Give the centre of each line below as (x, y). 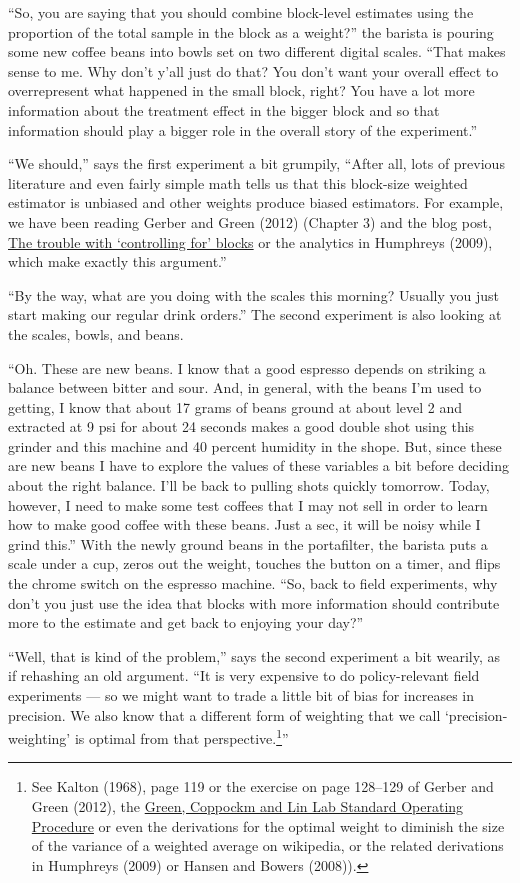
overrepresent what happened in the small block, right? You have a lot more (241, 90)
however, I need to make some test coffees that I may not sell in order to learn (248, 504)
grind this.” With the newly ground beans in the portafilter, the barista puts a (248, 543)
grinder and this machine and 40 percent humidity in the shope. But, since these (255, 445)
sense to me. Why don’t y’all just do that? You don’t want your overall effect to (253, 70)
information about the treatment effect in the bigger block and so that (224, 109)
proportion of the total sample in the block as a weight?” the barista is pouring (251, 31)
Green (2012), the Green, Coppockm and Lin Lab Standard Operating (247, 806)
